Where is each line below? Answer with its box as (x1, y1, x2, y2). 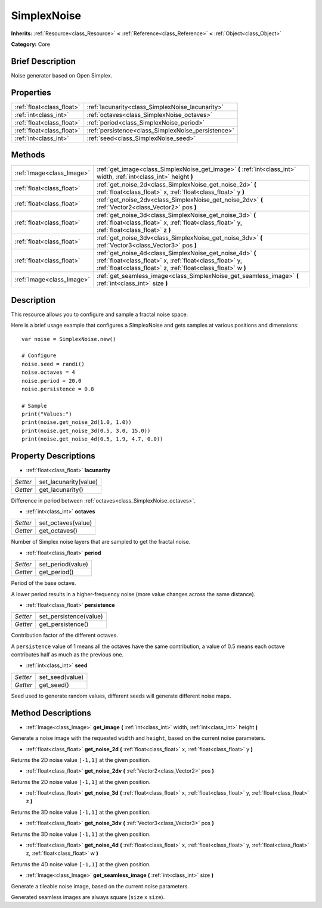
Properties (11, 87, 51, 98)
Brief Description (11, 56, 76, 66)
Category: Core (11, 41, 51, 48)
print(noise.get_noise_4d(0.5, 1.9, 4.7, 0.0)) (21, 436, 163, 442)
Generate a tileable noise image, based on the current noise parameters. (11, 882, 189, 890)
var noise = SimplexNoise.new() (21, 336, 116, 342)
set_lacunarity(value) (39, 478, 98, 486)
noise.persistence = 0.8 (21, 385, 94, 392)
